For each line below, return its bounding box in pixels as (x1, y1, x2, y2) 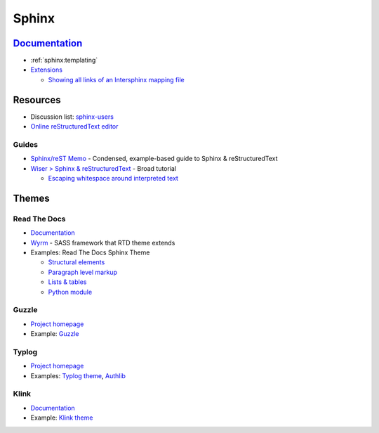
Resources (13, 93, 61, 105)
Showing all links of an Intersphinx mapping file (48, 75, 185, 84)
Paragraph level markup (48, 268, 117, 276)
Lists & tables (48, 278, 87, 286)
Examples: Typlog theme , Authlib (30, 371, 126, 380)
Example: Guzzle (30, 330, 80, 338)
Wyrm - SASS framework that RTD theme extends (30, 238, 175, 247)
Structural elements (48, 258, 105, 266)
